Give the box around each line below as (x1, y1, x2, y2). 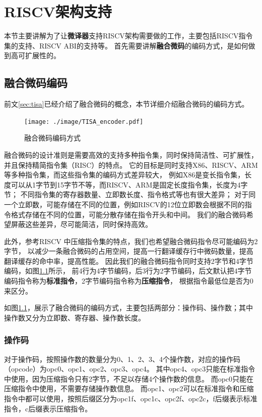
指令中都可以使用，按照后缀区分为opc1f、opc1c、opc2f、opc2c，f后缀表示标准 (4, 393, 257, 404)
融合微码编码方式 (24, 132, 81, 143)
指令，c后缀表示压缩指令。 (4, 403, 92, 413)
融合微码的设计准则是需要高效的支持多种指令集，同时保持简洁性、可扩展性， (4, 149, 258, 160)
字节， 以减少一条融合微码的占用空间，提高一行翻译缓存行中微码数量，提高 (4, 246, 253, 256)
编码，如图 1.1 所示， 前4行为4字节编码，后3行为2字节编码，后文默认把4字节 (4, 265, 252, 276)
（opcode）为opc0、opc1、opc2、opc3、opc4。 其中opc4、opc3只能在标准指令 (4, 363, 255, 374)
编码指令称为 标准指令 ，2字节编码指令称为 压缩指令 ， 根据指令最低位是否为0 (4, 275, 253, 286)
